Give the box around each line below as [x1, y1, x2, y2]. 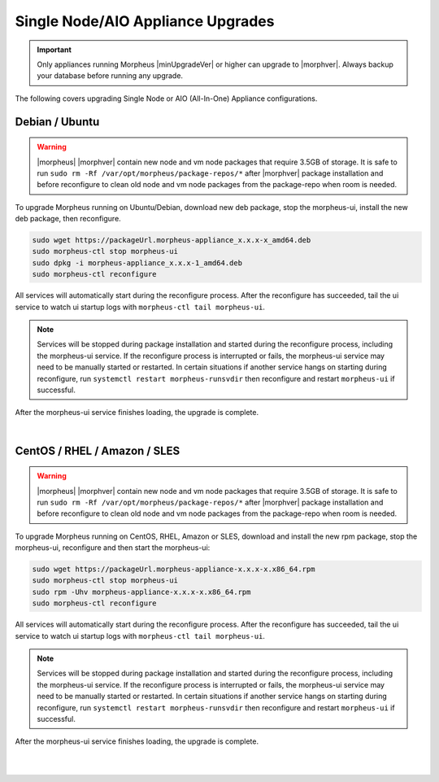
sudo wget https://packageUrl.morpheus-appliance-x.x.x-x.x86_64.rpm [32, 565, 315, 574]
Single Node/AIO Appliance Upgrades [15, 12, 275, 30]
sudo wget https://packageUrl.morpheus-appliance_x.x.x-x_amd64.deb [32, 236, 311, 245]
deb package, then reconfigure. [15, 214, 121, 224]
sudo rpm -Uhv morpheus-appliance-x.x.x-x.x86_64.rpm [32, 587, 251, 596]
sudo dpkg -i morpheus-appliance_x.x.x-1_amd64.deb [32, 258, 243, 268]
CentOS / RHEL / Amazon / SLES [15, 443, 180, 457]
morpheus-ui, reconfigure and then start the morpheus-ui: [15, 543, 211, 553]
